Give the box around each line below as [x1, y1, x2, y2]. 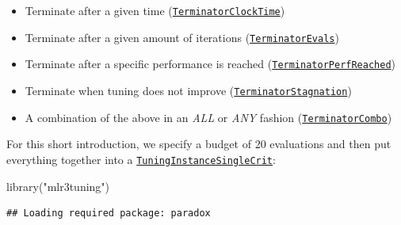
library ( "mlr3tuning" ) [6, 177, 110, 194]
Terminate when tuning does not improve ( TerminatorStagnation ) [25, 82, 352, 98]
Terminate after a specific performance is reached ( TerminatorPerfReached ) [25, 55, 396, 72]
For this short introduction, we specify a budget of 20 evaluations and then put [6, 135, 391, 152]
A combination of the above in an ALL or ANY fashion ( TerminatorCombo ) [25, 109, 392, 125]
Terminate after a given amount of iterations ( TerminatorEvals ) [25, 29, 339, 45]
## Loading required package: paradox [6, 208, 211, 219]
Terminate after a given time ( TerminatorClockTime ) [25, 2, 285, 18]
